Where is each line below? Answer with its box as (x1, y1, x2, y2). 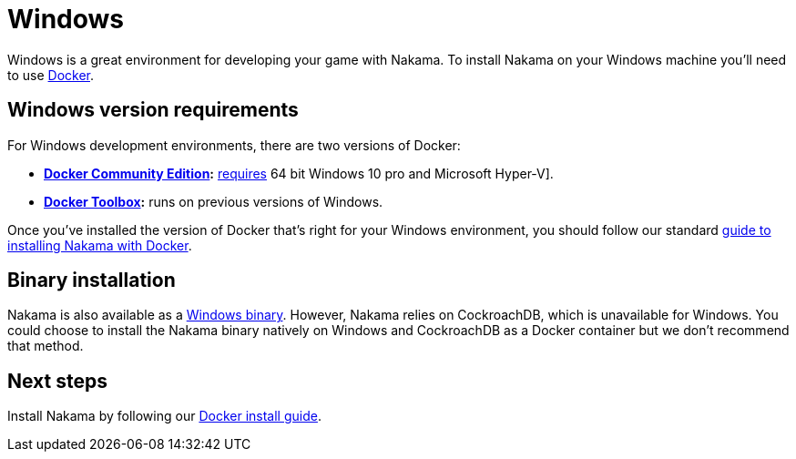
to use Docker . (7, 66, 95, 83)
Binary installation (7, 269, 176, 292)
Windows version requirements (7, 98, 299, 122)
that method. (7, 338, 84, 354)
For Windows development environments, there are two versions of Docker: (7, 137, 461, 153)
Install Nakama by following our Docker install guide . (7, 408, 321, 424)
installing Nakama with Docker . (7, 237, 192, 253)
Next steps (7, 369, 107, 393)
